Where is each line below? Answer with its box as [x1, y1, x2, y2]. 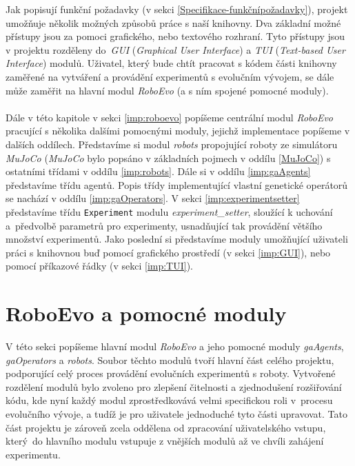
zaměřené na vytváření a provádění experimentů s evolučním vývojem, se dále [6, 69, 334, 83]
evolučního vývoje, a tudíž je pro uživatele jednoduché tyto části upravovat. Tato [6, 407, 348, 421]
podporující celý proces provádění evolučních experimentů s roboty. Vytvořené [6, 366, 336, 381]
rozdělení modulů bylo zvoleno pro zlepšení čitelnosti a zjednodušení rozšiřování [6, 379, 342, 394]
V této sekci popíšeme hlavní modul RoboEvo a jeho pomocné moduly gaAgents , [6, 339, 344, 354]
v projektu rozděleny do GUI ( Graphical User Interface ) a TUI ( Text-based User [6, 42, 345, 57]
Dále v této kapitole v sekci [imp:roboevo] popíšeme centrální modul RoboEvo [6, 110, 334, 124]
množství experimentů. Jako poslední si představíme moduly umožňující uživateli [6, 232, 348, 246]
